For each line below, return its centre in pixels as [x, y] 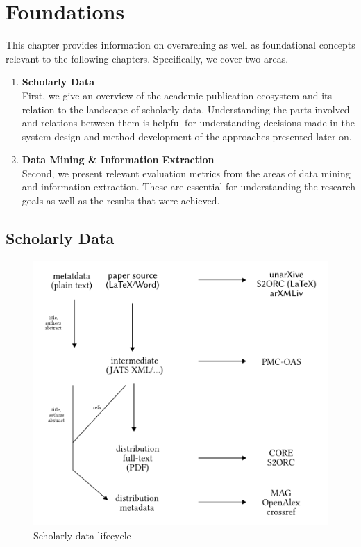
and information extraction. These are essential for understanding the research [188, 187]
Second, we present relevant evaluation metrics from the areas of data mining [186, 173]
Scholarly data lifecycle [82, 536]
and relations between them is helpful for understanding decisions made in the [188, 123]
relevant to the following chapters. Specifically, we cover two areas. [147, 58]
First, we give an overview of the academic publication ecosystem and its [177, 95]
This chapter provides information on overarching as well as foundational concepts [180, 45]
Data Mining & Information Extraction [118, 160]
